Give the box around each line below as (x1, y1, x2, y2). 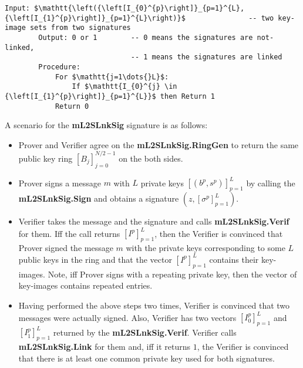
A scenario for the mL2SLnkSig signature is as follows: (5, 119, 208, 131)
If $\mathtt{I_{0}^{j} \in (72, 82, 177, 91)
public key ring (18, 152, 73, 164)
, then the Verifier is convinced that (154, 227, 283, 239)
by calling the (246, 176, 295, 189)
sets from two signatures (29, 24, 131, 32)
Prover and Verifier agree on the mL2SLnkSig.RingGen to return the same (18, 138, 299, 150)
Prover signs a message (18, 176, 101, 189)
